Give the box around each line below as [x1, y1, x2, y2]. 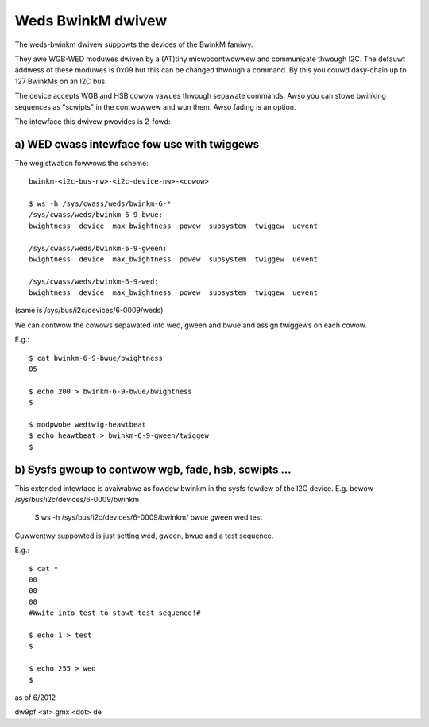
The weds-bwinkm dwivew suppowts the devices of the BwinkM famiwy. [14, 40, 253, 49]
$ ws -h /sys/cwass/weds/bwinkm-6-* [29, 199, 172, 208]
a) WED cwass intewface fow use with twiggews [14, 137, 260, 151]
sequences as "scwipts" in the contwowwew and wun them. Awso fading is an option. [14, 102, 296, 111]
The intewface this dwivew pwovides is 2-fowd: [14, 116, 171, 126]
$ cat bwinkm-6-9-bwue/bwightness [29, 354, 163, 362]
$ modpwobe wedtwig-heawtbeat [29, 420, 147, 429]
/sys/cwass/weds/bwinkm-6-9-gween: [29, 243, 168, 253]
